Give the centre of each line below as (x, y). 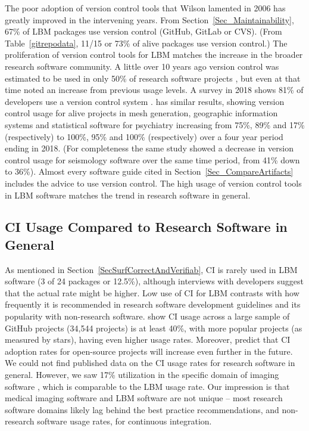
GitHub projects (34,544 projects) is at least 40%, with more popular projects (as (154, 328)
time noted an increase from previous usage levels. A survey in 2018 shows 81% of (154, 90)
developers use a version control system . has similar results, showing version (145, 101)
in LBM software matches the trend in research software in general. (128, 195)
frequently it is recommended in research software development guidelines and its (153, 304)
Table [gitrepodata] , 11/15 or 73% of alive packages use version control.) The (146, 43)
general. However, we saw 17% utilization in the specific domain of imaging (142, 375)
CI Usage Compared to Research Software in (146, 227)
